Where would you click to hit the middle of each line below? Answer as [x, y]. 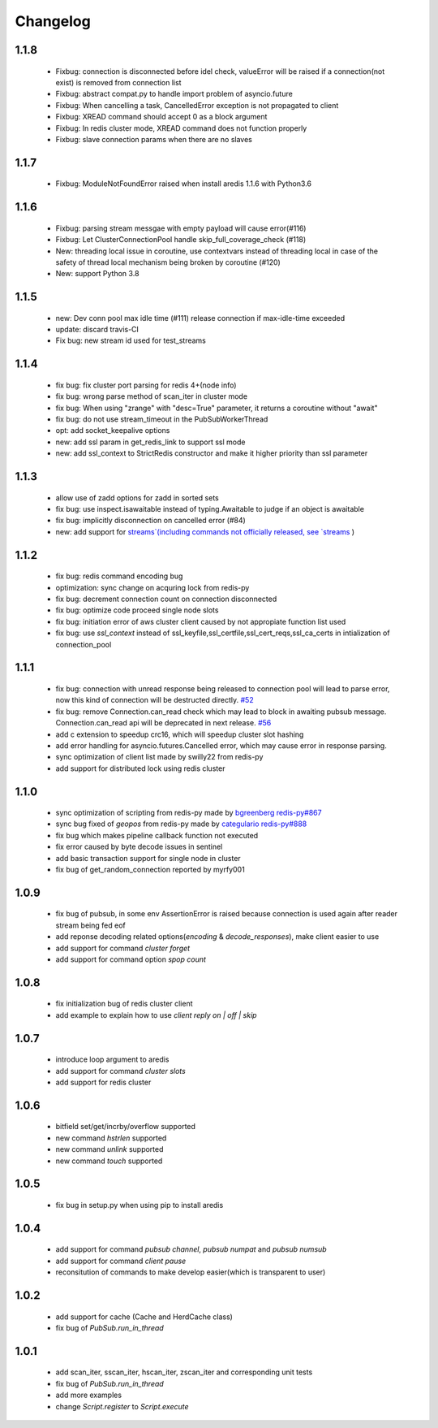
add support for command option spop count [131, 959]
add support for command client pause [121, 1261]
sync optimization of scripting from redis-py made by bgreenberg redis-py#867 [189, 813]
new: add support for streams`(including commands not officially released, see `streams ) [205, 531]
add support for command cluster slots [120, 1071]
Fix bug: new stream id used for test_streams [131, 340]
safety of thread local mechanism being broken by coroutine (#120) [168, 262]
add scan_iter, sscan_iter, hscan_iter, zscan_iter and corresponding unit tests [184, 1372]
